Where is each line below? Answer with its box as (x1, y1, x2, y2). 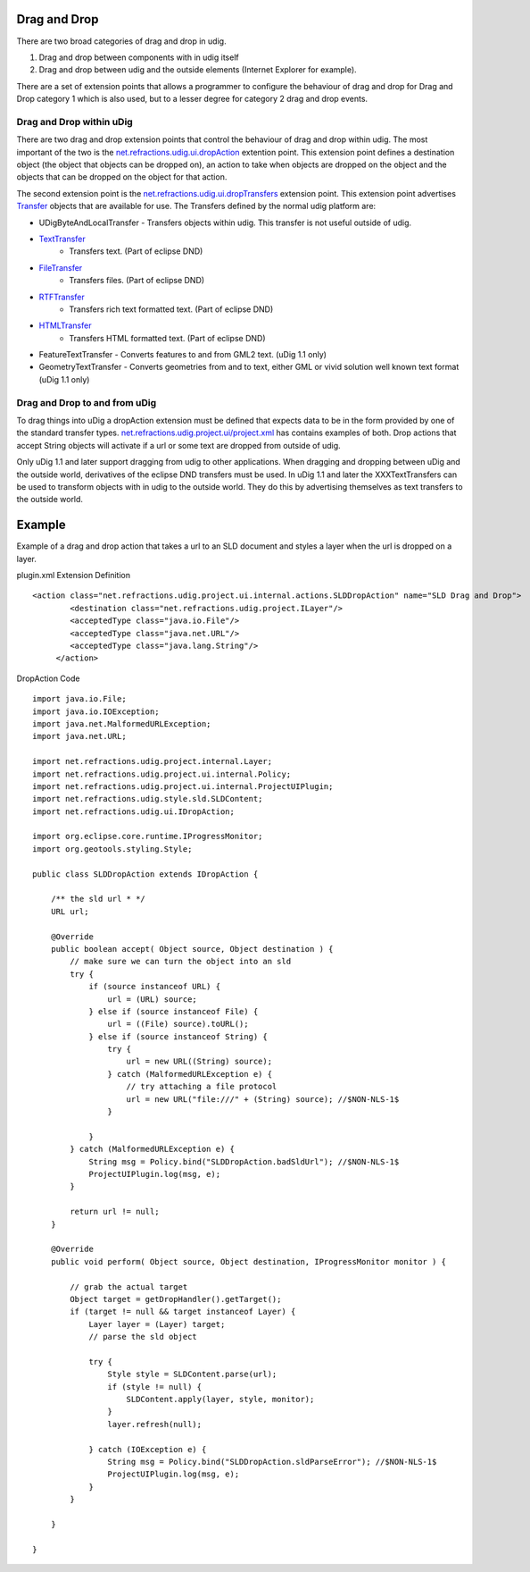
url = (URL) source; (107, 994, 198, 1005)
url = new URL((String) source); (126, 1056, 272, 1067)
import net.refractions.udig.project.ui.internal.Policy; (32, 769, 292, 779)
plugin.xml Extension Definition (16, 570, 131, 581)
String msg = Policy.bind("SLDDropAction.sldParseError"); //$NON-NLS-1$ (107, 1457, 437, 1467)
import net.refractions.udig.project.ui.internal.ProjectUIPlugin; (32, 781, 334, 791)
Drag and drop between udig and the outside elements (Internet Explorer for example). (38, 64, 357, 75)
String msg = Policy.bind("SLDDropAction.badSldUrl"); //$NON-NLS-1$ (88, 1156, 400, 1166)
